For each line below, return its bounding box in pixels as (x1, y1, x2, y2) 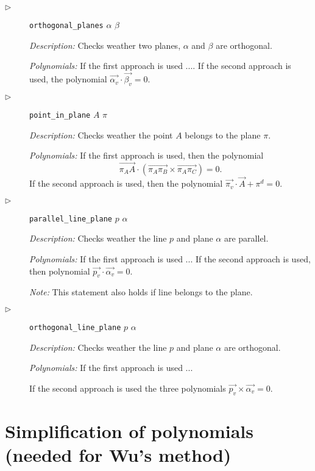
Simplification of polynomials (5, 418, 253, 443)
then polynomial (29, 264, 90, 277)
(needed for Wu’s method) (5, 442, 232, 467)
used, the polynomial (29, 73, 107, 85)
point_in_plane (29, 110, 91, 120)
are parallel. (224, 232, 269, 245)
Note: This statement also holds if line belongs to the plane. (29, 286, 253, 298)
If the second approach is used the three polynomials (29, 381, 226, 394)
